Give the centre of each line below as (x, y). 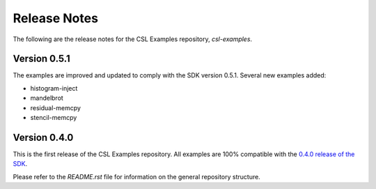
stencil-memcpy (54, 118)
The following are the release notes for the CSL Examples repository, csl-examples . (133, 39)
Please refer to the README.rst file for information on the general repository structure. (136, 176)
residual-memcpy (56, 107)
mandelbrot (47, 98)
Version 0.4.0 (43, 137)
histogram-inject (54, 88)
